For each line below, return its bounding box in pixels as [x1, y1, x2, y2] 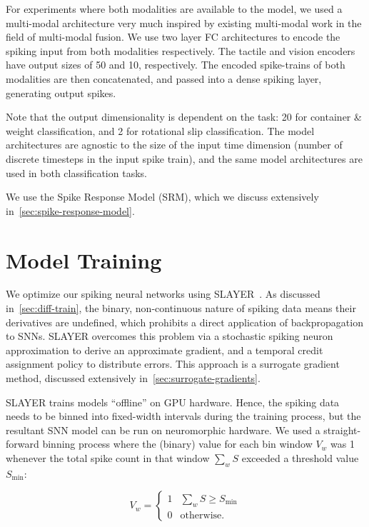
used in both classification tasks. [6, 165, 147, 180]
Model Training [6, 245, 162, 274]
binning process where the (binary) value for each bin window [42, 436, 313, 451]
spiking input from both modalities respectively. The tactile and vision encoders [6, 43, 355, 58]
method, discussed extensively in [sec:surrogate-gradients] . [6, 371, 261, 385]
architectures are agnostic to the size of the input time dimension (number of [6, 137, 343, 152]
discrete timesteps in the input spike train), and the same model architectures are [6, 151, 363, 166]
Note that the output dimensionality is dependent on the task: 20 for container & [6, 109, 362, 124]
